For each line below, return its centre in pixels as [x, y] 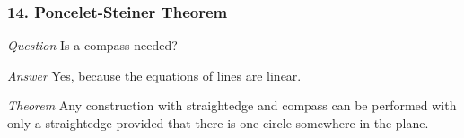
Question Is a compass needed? [92, 45]
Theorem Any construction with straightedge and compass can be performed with [232, 105]
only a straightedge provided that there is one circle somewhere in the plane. [218, 123]
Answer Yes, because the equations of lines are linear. [154, 75]
